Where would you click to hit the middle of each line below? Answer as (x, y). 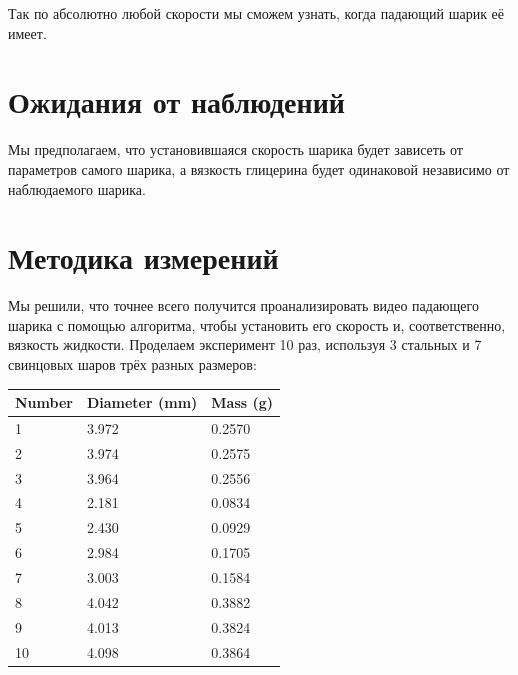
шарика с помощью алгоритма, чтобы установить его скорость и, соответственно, (257, 324)
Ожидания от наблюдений (176, 101)
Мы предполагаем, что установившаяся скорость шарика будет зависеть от (235, 149)
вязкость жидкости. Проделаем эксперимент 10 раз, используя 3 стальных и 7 (245, 344)
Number (44, 402)
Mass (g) (242, 402)
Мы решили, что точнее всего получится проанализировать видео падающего (243, 305)
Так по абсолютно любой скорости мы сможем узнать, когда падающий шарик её (256, 13)
